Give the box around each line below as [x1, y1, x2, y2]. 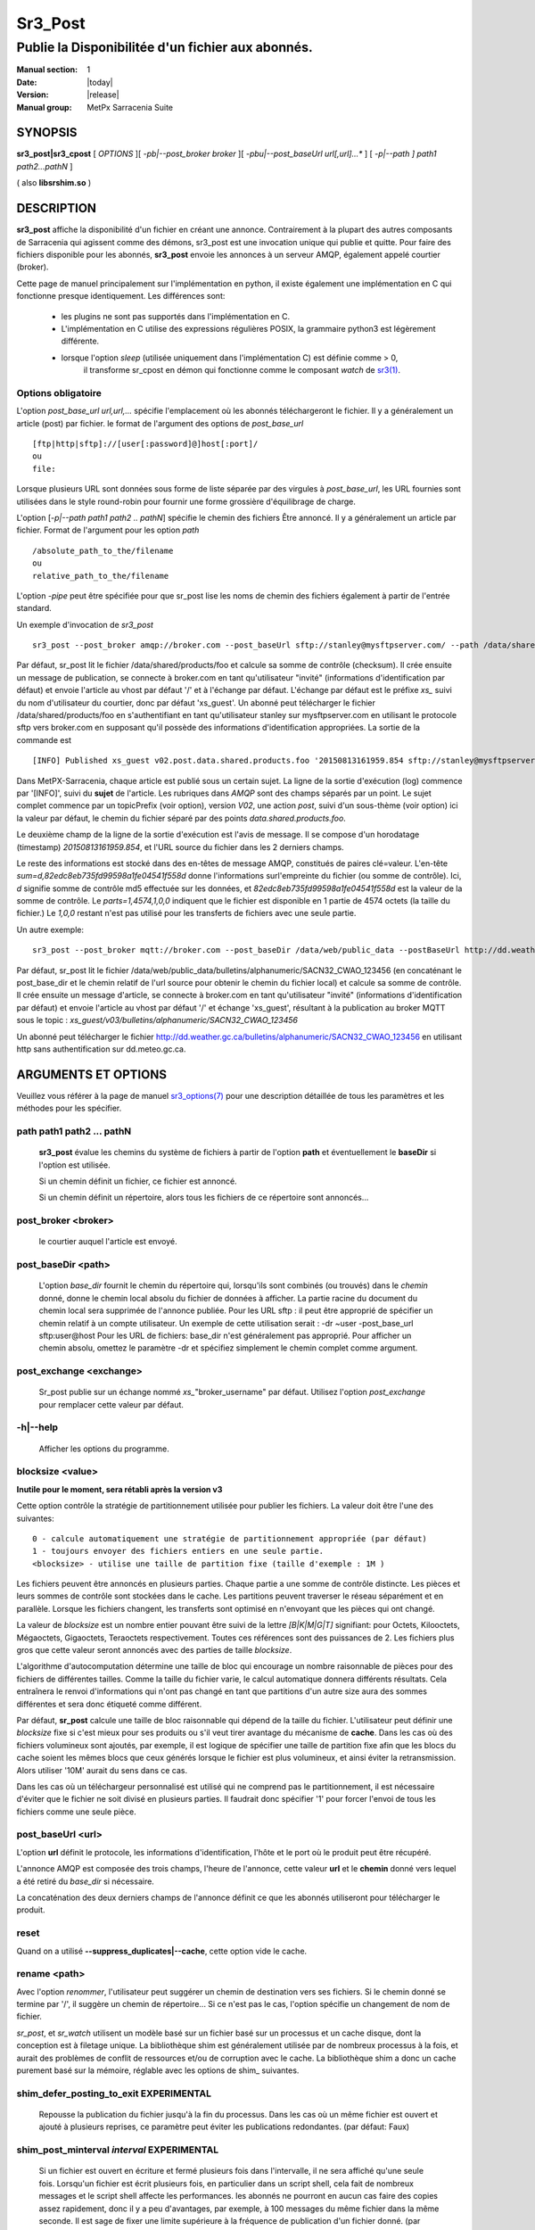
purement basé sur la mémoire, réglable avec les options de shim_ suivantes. [16, 2065, 300, 2076]
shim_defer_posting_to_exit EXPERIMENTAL [16, 2087, 212, 2100]
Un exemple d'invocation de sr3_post [16, 619, 153, 630]
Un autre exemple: [16, 924, 85, 935]
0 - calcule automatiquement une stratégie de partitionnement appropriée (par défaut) [32, 1533, 428, 1543]
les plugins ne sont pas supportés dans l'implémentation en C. [61, 310, 290, 321]
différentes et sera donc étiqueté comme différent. [16, 1698, 202, 1709]
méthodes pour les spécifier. [16, 1103, 122, 1114]
